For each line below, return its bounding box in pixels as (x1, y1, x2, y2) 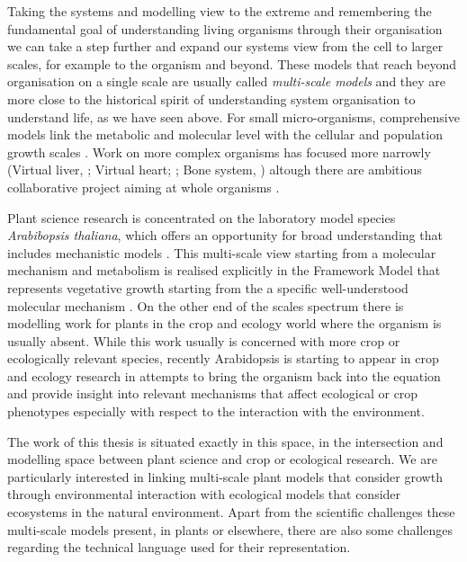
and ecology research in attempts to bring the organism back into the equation (7, 366, 441, 385)
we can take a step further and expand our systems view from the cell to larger (7, 37, 444, 56)
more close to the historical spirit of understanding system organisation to (7, 89, 416, 108)
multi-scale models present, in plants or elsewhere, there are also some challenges (7, 520, 453, 539)
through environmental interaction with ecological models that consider (7, 485, 401, 504)
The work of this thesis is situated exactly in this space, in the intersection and (7, 432, 444, 450)
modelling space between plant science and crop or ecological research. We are (7, 450, 437, 468)
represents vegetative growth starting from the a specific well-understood (7, 278, 409, 297)
